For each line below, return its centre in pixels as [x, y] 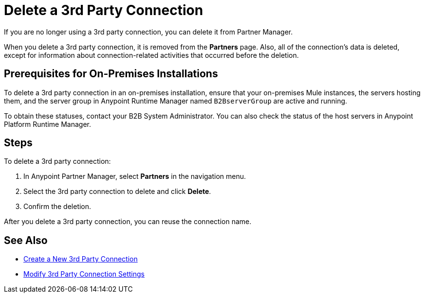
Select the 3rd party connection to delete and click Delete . [117, 192]
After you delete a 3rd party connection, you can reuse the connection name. [128, 222]
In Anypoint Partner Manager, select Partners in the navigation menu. [135, 176]
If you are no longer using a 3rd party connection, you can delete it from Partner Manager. [148, 32]
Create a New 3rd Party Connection [81, 259]
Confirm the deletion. [57, 207]
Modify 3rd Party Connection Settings [84, 274]
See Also [26, 240]
